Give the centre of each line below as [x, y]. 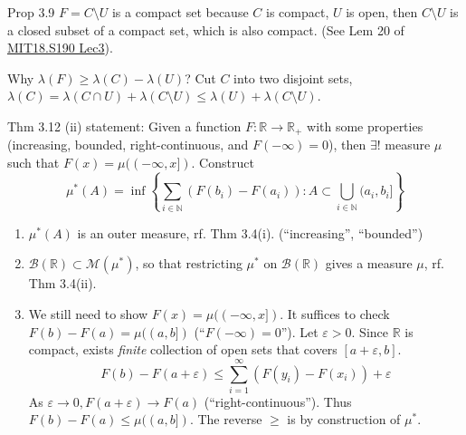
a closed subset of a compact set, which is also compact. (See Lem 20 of [206, 29]
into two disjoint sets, [293, 77]
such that [33, 163]
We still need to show [88, 313]
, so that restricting [189, 263]
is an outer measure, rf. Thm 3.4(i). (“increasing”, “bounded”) [250, 232]
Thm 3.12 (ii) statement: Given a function [124, 126]
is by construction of [344, 419]
